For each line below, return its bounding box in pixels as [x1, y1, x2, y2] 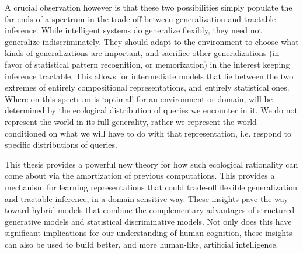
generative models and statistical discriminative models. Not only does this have [5, 215, 292, 227]
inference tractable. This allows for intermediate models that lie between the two [5, 69, 294, 82]
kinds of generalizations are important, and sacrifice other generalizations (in [5, 47, 280, 59]
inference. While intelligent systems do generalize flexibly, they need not [5, 24, 262, 36]
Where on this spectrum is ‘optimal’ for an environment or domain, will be [5, 92, 273, 105]
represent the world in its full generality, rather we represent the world [5, 115, 257, 127]
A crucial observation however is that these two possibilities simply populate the [5, 1, 292, 13]
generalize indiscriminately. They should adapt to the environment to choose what [5, 35, 299, 47]
